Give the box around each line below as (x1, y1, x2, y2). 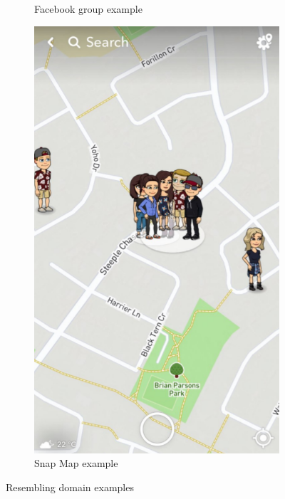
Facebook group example (34, 1, 142, 16)
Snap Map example (34, 456, 118, 471)
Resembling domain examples (6, 479, 134, 494)
